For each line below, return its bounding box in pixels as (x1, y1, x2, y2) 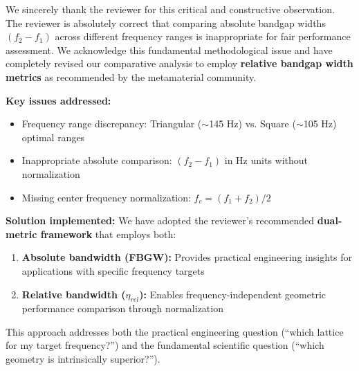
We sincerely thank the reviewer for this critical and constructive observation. (6, 2, 335, 16)
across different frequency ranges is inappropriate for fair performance (55, 29, 351, 44)
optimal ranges (21, 129, 85, 144)
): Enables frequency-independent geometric (139, 287, 326, 301)
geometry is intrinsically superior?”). (6, 352, 160, 366)
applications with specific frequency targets (21, 263, 205, 278)
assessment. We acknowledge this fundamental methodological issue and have (6, 42, 333, 57)
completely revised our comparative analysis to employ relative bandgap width (6, 56, 353, 71)
